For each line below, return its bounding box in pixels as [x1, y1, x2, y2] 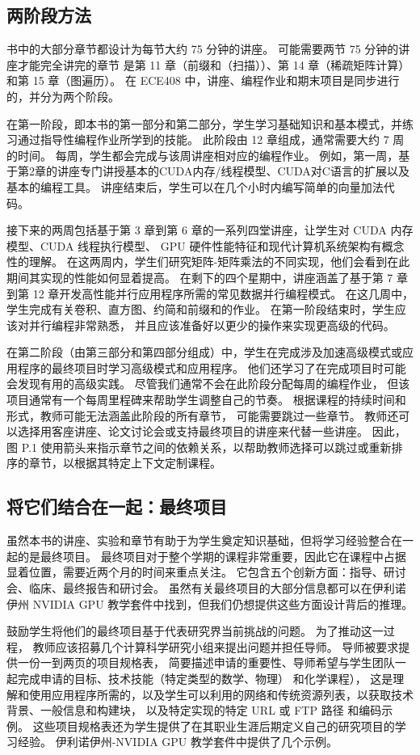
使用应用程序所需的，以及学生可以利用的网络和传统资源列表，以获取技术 [28, 685, 414, 702]
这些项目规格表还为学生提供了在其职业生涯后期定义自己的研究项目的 [32, 717, 395, 734]
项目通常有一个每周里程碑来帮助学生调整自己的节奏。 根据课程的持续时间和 [6, 391, 406, 408]
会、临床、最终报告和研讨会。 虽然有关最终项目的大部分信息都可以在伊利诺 [6, 580, 406, 597]
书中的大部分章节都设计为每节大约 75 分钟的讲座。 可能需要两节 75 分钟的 [6, 40, 399, 57]
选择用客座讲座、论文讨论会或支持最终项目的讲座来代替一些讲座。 [17, 423, 368, 440]
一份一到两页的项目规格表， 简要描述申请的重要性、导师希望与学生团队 [17, 654, 395, 671]
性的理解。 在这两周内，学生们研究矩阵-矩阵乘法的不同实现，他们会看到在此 [6, 253, 410, 270]
